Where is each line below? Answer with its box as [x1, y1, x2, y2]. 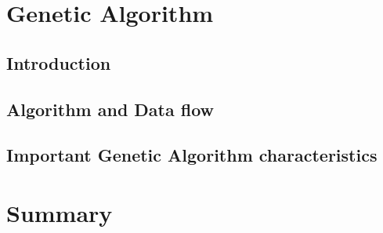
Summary [6, 196, 113, 228]
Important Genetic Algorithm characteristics [6, 143, 378, 167]
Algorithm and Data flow [6, 96, 215, 121]
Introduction [6, 50, 111, 75]
